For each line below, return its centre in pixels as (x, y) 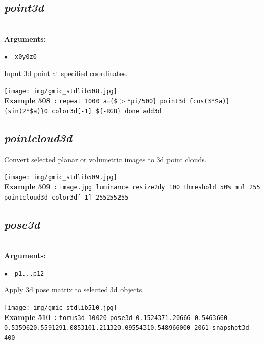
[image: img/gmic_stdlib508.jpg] (61, 91)
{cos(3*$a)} (209, 101)
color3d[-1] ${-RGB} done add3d (106, 111)
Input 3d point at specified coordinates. (66, 73)
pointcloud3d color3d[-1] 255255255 (66, 197)
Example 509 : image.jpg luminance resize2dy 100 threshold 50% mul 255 (132, 187)
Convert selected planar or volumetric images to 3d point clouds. (105, 159)
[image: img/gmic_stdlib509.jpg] (61, 177)
